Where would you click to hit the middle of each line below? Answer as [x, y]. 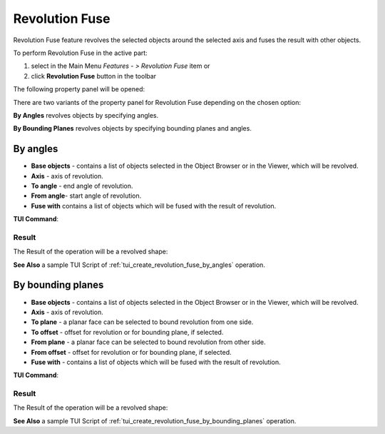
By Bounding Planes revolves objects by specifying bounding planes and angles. [133, 128]
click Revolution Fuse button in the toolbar [94, 76]
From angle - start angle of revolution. [86, 196]
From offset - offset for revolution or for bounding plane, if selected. [131, 352]
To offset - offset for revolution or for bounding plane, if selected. [127, 332]
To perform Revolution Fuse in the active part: [80, 53]
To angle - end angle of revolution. [82, 186]
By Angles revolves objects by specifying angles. [86, 115]
